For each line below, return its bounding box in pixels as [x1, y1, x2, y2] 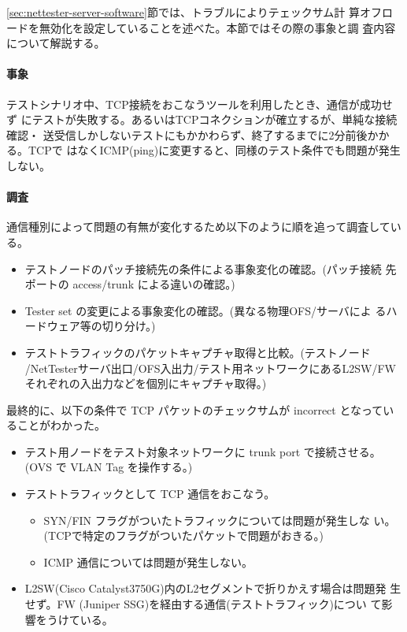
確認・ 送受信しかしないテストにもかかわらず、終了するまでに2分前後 [6, 126, 368, 143]
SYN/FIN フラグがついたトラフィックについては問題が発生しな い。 [43, 511, 396, 528]
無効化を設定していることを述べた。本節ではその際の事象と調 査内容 [39, 19, 396, 35]
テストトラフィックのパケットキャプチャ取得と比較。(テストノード [24, 344, 371, 360]
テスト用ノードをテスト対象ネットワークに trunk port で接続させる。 [24, 443, 381, 459]
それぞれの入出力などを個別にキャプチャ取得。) [24, 375, 267, 392]
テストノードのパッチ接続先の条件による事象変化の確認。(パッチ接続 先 [24, 260, 397, 277]
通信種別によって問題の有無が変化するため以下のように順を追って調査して [6, 218, 390, 235]
